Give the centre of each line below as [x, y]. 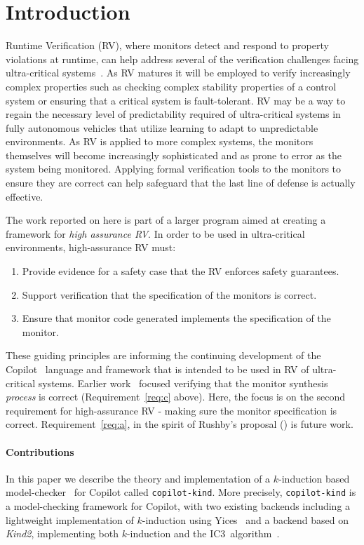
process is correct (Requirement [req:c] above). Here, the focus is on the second [176, 397]
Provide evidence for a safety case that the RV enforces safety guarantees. [181, 271]
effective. [25, 196]
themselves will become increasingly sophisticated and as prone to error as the [174, 155]
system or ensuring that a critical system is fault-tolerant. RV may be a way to [176, 100]
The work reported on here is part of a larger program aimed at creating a [166, 220]
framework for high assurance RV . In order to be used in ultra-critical [155, 233]
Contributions [40, 451]
